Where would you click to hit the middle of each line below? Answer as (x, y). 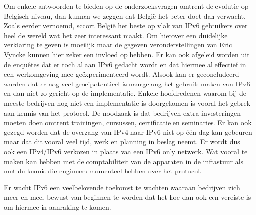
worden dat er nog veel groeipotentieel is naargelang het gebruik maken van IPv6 (127, 83)
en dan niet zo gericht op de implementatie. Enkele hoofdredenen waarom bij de (125, 93)
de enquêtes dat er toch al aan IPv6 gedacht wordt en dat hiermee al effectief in (125, 64)
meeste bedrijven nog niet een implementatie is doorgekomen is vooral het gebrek (127, 103)
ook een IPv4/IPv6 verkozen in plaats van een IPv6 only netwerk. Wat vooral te (126, 151)
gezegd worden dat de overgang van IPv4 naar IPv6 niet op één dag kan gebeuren (128, 132)
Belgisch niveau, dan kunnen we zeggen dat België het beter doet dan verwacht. (125, 16)
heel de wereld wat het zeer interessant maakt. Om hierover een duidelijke (116, 35)
